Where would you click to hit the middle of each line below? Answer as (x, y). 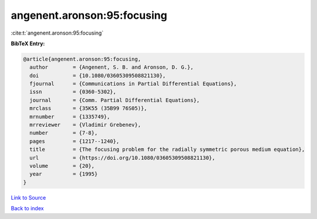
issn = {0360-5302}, (73, 92)
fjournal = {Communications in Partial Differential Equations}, (133, 84)
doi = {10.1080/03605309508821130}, (98, 75)
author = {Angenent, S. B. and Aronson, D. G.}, (112, 67)
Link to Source (28, 197)
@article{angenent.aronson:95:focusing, (82, 59)
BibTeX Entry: (28, 43)
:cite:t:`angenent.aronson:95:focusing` (57, 33)
